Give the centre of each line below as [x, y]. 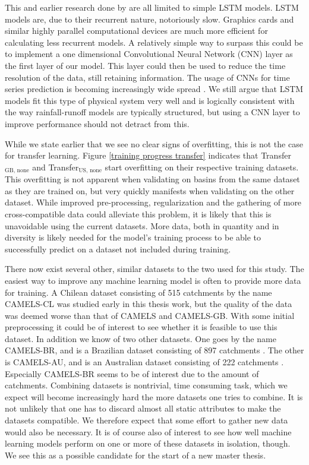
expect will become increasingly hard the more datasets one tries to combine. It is [154, 396]
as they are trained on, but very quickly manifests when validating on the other [150, 190]
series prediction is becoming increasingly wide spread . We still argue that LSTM [154, 89]
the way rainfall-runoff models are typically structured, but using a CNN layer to [152, 112]
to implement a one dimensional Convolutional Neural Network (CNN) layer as [149, 54]
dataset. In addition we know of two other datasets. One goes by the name [141, 338]
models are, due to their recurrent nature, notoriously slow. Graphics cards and [149, 19]
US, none [90, 171]
